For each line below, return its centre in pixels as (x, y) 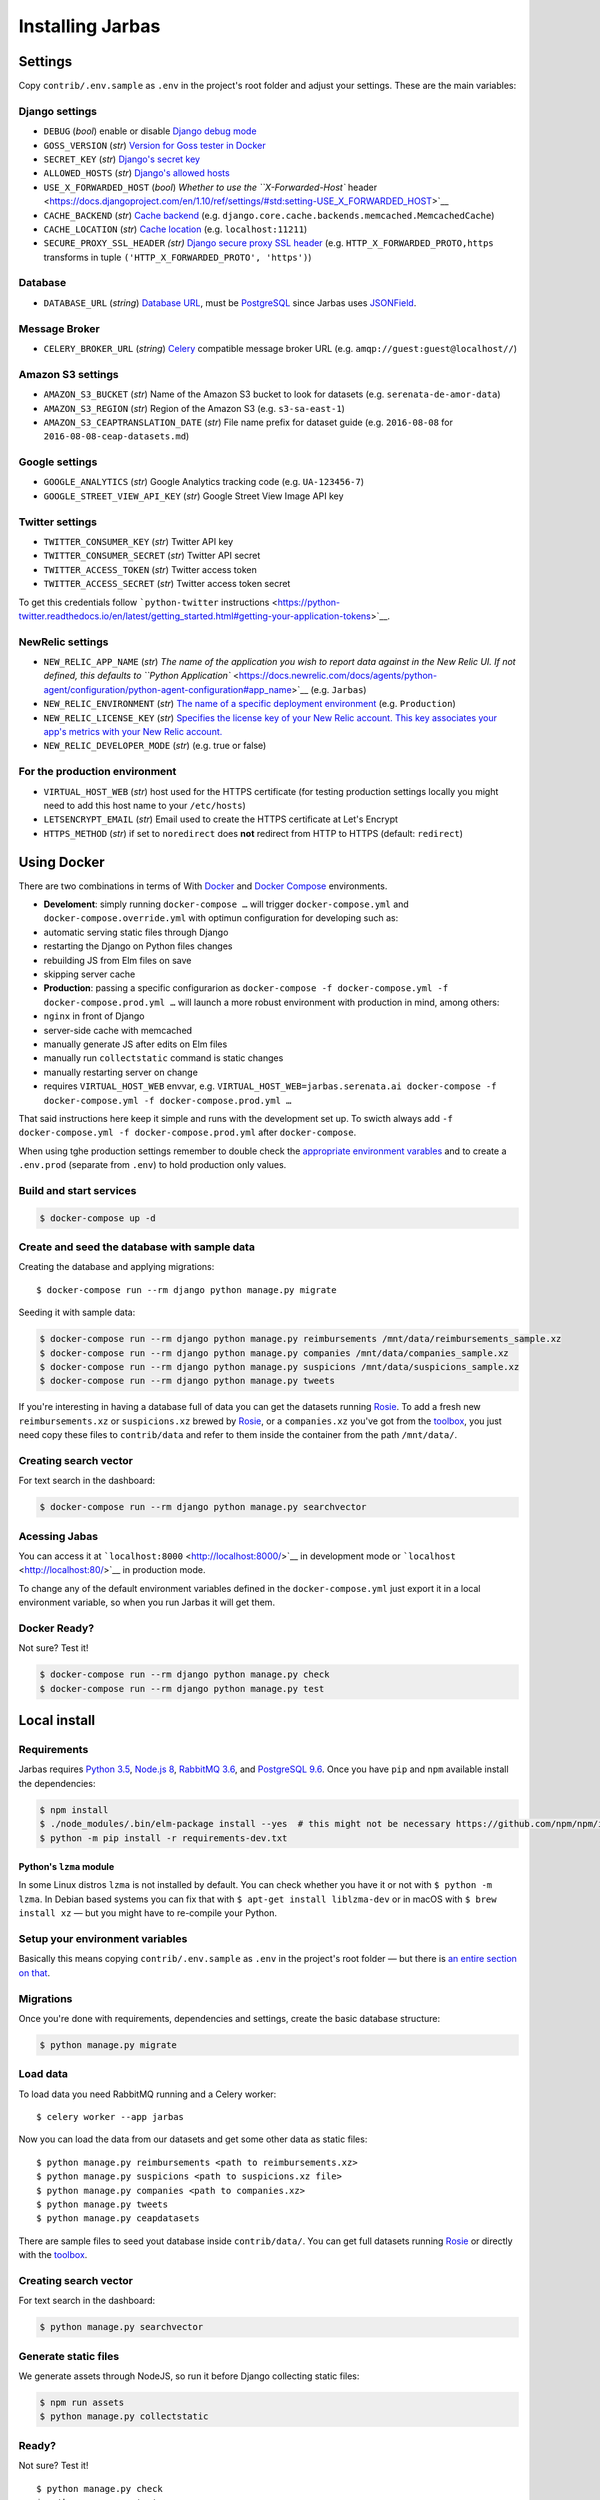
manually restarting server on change (121, 1072)
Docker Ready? (56, 1628)
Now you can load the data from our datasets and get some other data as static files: (193, 2139)
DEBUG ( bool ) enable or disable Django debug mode (150, 131)
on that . (34, 1972)
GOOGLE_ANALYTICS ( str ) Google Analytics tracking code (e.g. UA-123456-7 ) (204, 482)
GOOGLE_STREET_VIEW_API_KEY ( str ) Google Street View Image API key (193, 496)
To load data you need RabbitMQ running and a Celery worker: (147, 2094)
